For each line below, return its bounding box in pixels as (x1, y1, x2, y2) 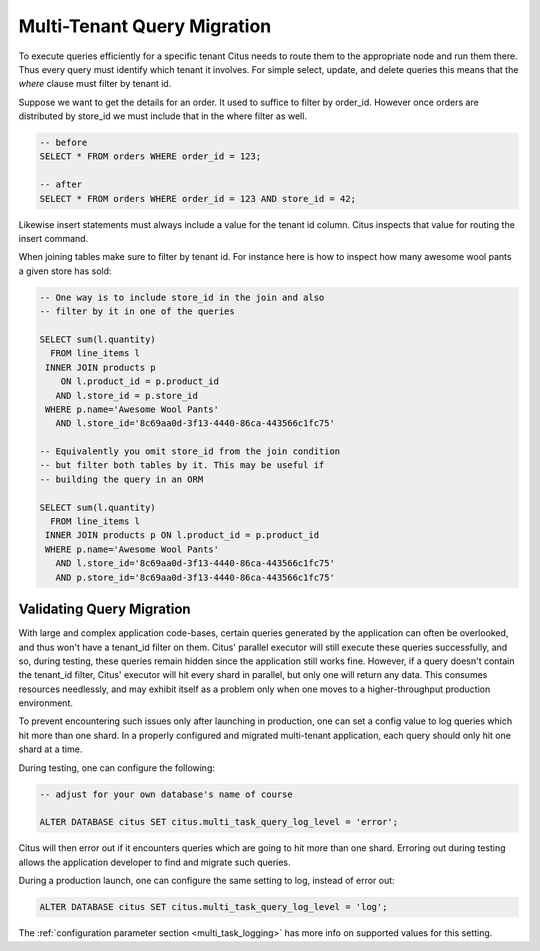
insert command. (18, 233, 89, 245)
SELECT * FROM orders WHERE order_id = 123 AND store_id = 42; (39, 193, 357, 204)
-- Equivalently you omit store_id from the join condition (39, 446, 341, 457)
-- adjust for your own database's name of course (39, 788, 294, 800)
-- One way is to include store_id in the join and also (39, 291, 325, 303)
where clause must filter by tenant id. (18, 78, 172, 90)
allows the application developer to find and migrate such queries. (18, 856, 291, 868)
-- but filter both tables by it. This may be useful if (39, 460, 325, 471)
